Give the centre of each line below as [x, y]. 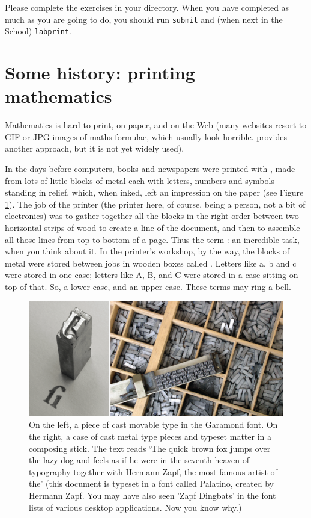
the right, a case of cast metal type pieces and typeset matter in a [150, 436]
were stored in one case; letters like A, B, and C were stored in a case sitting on [152, 275]
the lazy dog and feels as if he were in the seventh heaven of [139, 460]
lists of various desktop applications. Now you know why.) [135, 507]
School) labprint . [38, 31]
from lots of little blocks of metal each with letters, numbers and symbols [140, 180]
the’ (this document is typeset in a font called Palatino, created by [152, 483]
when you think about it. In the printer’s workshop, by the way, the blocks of [147, 251]
